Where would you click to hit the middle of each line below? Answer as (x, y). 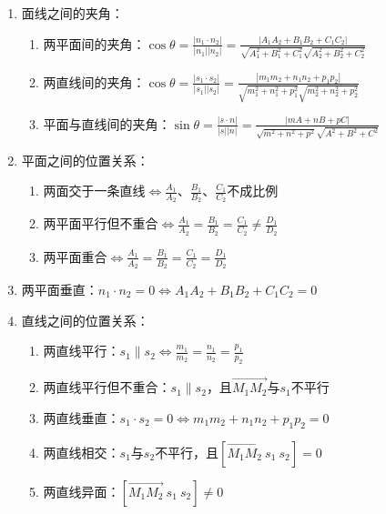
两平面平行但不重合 (101, 223)
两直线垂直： (81, 417)
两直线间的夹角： (94, 81)
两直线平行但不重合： (107, 387)
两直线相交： (81, 452)
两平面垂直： (60, 289)
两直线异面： (81, 491)
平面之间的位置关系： (85, 160)
